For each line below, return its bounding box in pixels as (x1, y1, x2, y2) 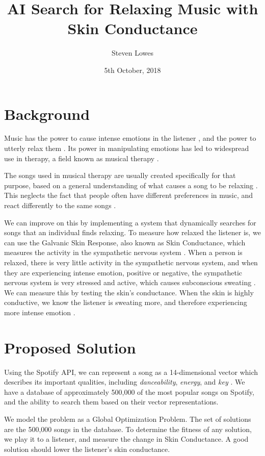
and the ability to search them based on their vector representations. (4, 396, 219, 407)
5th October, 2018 (104, 64, 161, 75)
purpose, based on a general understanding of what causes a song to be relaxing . (4, 180, 258, 190)
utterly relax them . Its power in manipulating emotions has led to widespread (4, 143, 249, 154)
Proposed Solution (4, 337, 136, 358)
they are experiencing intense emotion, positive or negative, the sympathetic (4, 267, 242, 277)
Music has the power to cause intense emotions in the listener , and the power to (4, 133, 256, 143)
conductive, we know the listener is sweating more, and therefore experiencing (4, 297, 247, 308)
